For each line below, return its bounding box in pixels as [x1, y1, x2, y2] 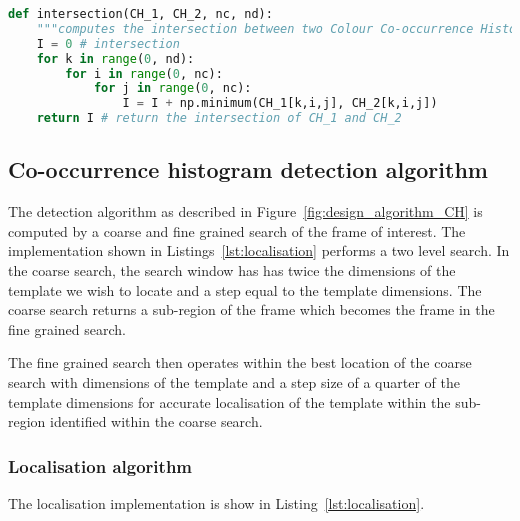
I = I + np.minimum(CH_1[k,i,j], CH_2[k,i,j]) [122, 96, 438, 111]
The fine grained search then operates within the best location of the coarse [8, 352, 472, 373]
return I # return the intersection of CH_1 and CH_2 [36, 111, 402, 126]
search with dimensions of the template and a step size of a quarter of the [8, 371, 460, 392]
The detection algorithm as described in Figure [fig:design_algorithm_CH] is [8, 201, 483, 222]
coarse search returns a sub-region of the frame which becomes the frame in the [8, 299, 495, 320]
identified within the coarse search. [50, 411, 263, 432]
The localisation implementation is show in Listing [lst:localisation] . [8, 492, 425, 513]
